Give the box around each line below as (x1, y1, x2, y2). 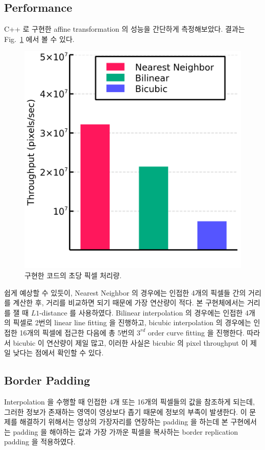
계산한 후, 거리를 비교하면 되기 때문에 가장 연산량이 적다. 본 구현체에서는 (13, 297, 245, 308)
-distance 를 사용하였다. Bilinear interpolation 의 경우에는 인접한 (39, 307, 243, 318)
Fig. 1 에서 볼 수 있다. (4, 33, 75, 44)
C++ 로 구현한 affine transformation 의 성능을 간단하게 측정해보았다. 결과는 (4, 24, 245, 34)
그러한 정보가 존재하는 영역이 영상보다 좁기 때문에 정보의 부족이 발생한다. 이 (4, 406, 247, 417)
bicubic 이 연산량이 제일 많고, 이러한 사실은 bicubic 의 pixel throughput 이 (13, 337, 248, 348)
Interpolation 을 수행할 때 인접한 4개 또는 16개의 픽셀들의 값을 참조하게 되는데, (4, 396, 255, 407)
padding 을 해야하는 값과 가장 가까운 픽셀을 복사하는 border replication (13, 426, 238, 437)
